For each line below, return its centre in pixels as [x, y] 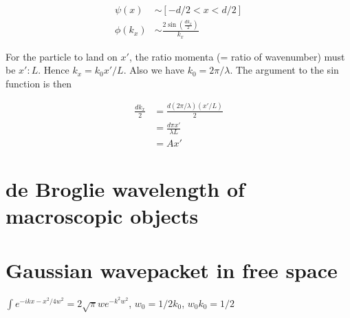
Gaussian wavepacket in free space [172, 269]
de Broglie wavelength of [125, 189]
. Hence [54, 70]
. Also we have [154, 70]
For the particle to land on [62, 56]
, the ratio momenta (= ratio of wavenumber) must [237, 56]
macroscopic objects [102, 216]
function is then [39, 83]
